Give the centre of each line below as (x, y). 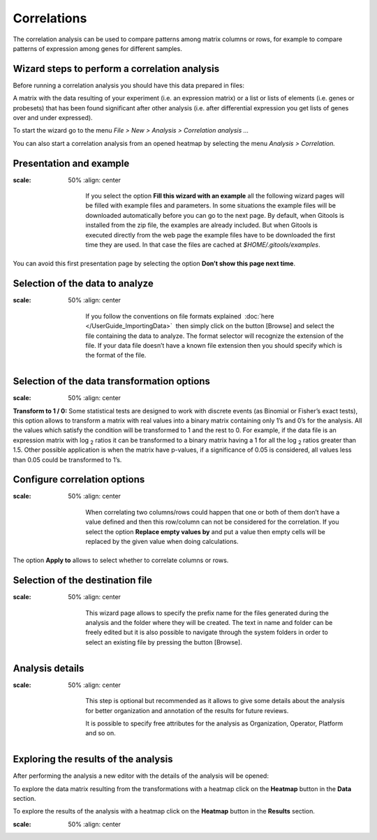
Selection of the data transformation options (112, 382)
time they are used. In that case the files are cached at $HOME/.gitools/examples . (203, 245)
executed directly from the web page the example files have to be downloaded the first (210, 235)
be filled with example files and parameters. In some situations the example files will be (211, 205)
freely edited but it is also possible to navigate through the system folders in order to (207, 633)
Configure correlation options (79, 479)
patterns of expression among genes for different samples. (98, 48)
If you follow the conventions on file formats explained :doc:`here (180, 316)
